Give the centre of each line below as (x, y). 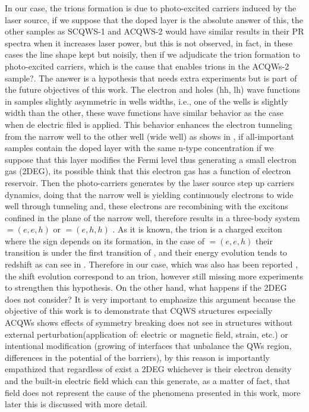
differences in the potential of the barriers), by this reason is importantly (137, 357)
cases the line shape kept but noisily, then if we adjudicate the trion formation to (153, 54)
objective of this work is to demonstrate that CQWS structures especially (139, 311)
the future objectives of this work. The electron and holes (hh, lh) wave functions (153, 89)
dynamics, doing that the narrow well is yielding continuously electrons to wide (149, 194)
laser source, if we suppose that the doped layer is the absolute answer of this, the (154, 19)
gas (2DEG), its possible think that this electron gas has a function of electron (148, 171)
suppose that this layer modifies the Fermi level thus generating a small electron (151, 159)
